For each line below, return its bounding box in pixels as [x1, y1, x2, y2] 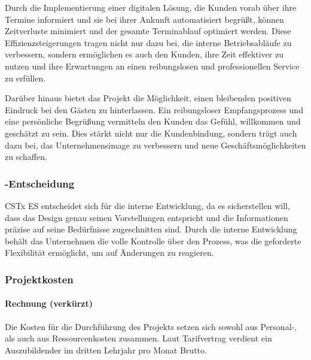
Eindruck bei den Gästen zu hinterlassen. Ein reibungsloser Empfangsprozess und [5, 103, 303, 116]
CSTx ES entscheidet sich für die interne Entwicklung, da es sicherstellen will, [5, 199, 290, 211]
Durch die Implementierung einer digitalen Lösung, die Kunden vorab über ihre [5, 1, 297, 13]
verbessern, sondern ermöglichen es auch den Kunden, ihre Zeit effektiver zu [5, 48, 284, 60]
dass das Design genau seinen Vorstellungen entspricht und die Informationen [5, 211, 288, 223]
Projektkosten [5, 271, 74, 286]
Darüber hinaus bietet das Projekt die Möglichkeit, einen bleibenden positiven [5, 92, 291, 104]
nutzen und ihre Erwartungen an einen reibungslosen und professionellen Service [5, 59, 300, 72]
